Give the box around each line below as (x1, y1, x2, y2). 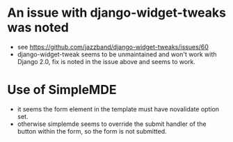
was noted (7, 19, 70, 35)
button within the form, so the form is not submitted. (17, 127, 167, 135)
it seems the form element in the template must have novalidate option (17, 104, 220, 113)
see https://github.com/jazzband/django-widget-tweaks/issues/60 (17, 42, 209, 51)
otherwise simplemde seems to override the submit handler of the (17, 120, 207, 128)
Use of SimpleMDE (7, 82, 117, 98)
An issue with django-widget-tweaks (7, 5, 226, 21)
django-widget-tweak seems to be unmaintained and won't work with (17, 50, 217, 58)
